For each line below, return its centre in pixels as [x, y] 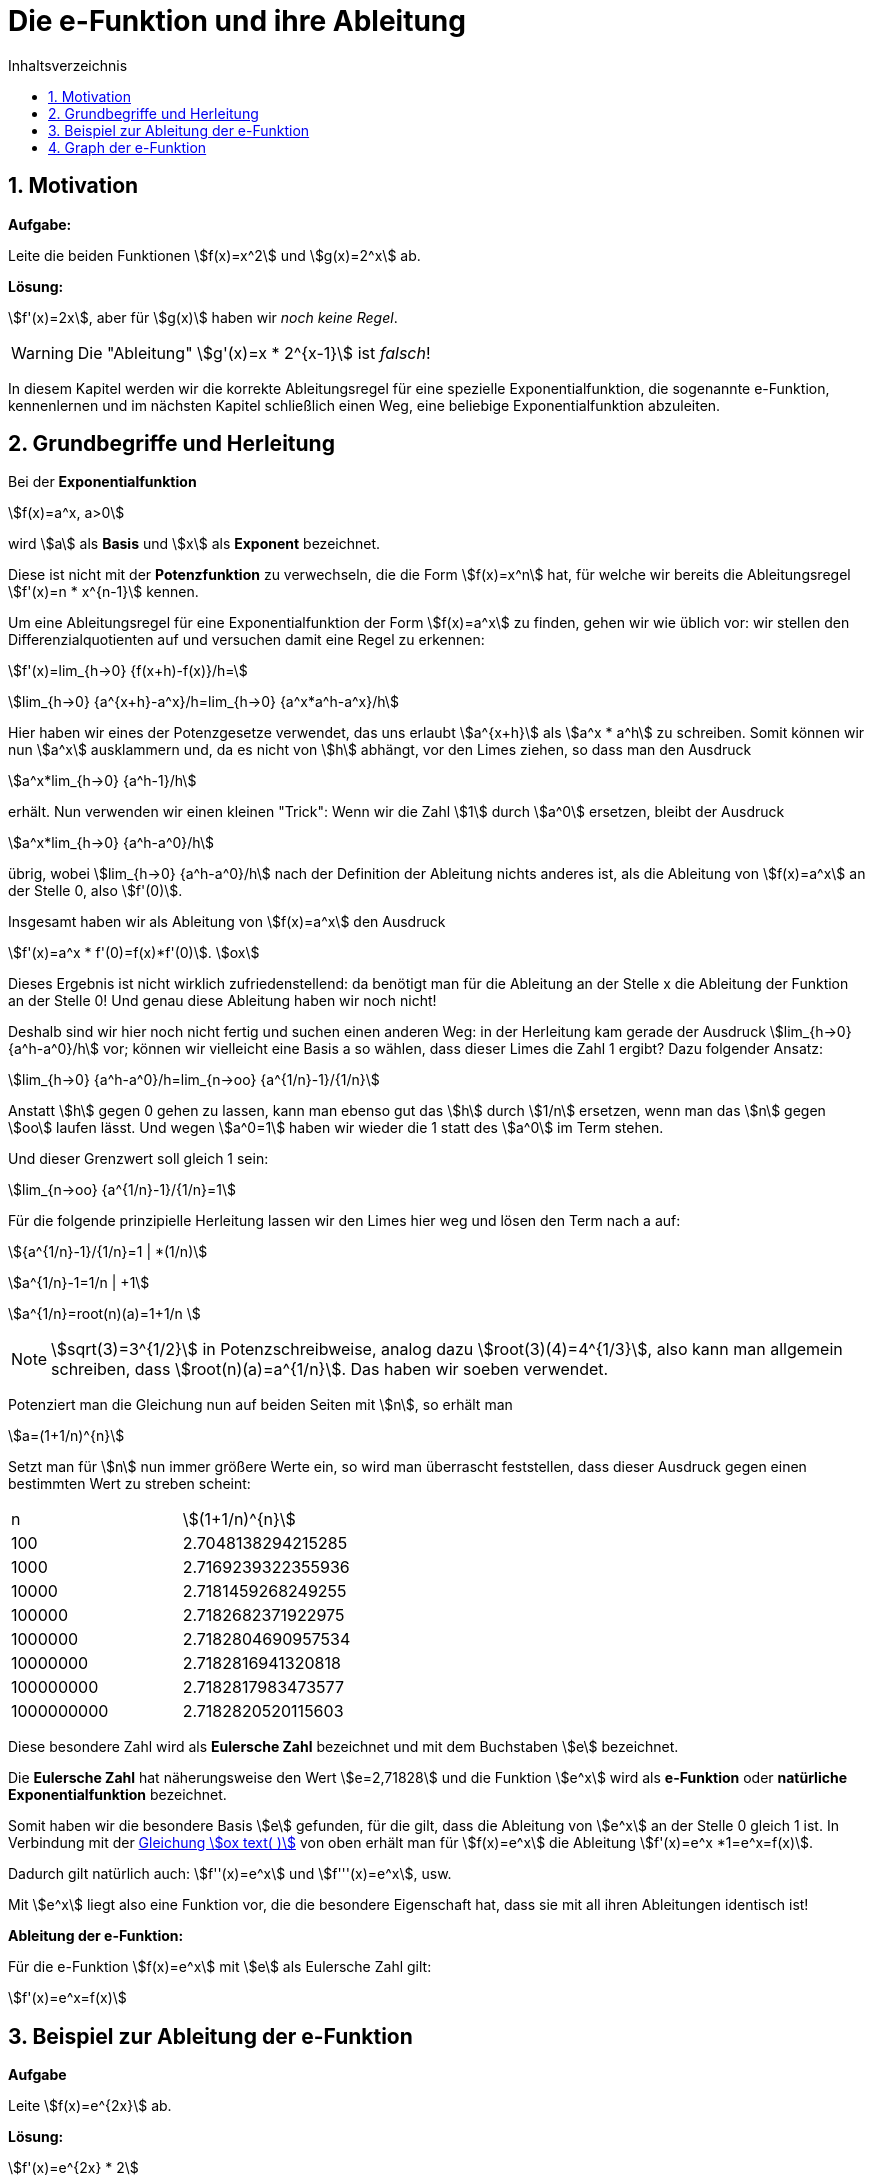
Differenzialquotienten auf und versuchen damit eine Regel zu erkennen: [246, 640]
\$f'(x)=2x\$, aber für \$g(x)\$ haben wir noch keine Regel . [203, 317]
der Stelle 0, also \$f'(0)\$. [95, 891]
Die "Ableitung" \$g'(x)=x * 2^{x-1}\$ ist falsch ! [254, 352]
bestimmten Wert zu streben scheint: [129, 1484]
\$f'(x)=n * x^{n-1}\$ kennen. [103, 592]
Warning [42, 352]
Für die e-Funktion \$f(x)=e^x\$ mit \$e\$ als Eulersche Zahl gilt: [220, 1967]
